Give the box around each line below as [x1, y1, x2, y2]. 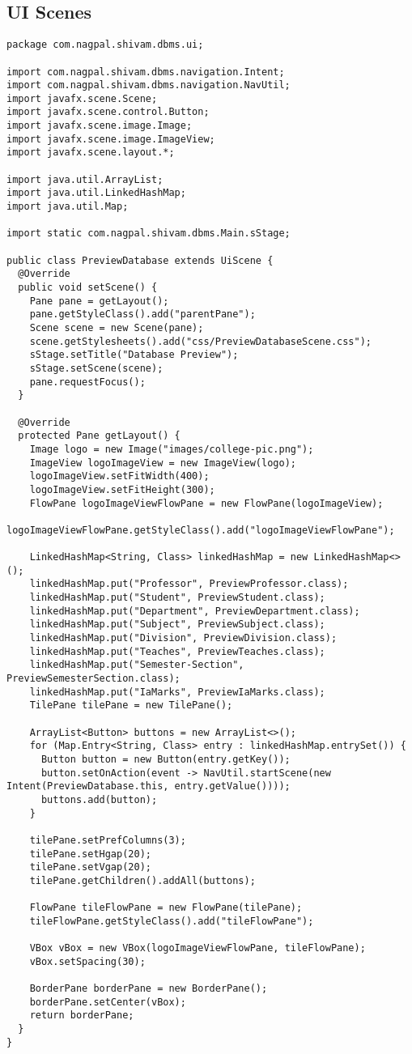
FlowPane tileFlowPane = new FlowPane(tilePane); [29, 902, 303, 914]
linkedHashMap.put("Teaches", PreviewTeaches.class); [29, 645, 325, 657]
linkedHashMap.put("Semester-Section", [29, 659, 244, 671]
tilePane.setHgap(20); [29, 848, 151, 860]
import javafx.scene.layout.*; [6, 147, 175, 159]
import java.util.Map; [6, 201, 129, 213]
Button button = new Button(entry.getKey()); [40, 753, 291, 765]
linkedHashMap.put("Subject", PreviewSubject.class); [29, 618, 325, 631]
